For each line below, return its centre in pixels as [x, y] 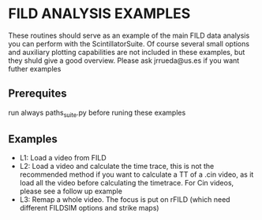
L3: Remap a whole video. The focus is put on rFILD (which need [125, 200]
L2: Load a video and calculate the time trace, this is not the [117, 167]
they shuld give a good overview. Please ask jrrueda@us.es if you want [124, 60]
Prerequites [37, 94]
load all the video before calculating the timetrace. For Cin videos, [127, 183]
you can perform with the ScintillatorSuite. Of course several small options [129, 43]
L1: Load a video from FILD [63, 158]
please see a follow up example [71, 191]
